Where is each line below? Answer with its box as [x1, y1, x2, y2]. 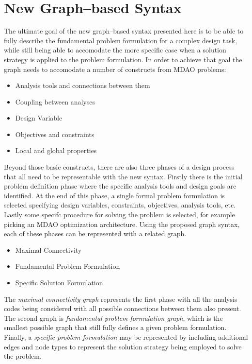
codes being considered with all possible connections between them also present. [4, 303, 241, 313]
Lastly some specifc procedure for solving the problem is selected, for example [4, 209, 235, 220]
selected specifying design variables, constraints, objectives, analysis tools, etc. [4, 200, 236, 210]
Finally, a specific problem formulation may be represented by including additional [4, 331, 248, 342]
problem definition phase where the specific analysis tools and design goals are [4, 181, 236, 191]
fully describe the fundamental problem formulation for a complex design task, [4, 35, 237, 45]
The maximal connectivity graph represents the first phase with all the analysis [4, 294, 237, 304]
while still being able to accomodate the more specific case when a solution [4, 45, 226, 55]
